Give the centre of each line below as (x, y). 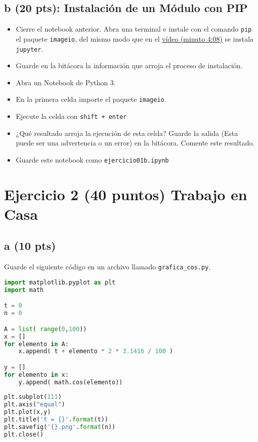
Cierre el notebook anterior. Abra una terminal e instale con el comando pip (134, 29)
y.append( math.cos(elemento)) (71, 382)
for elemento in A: (36, 344)
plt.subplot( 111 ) (33, 397)
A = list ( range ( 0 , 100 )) (45, 329)
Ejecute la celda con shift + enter (71, 116)
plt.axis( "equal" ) (35, 405)
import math (24, 290)
